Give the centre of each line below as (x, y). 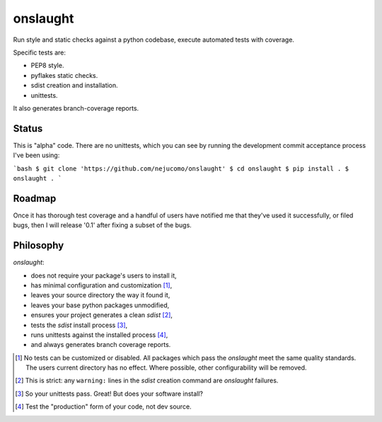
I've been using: (36, 155)
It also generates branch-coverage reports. (76, 108)
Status (28, 129)
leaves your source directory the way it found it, (100, 295)
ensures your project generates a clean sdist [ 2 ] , (102, 315)
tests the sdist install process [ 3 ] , (79, 325)
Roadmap (35, 198)
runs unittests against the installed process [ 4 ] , (99, 335)
